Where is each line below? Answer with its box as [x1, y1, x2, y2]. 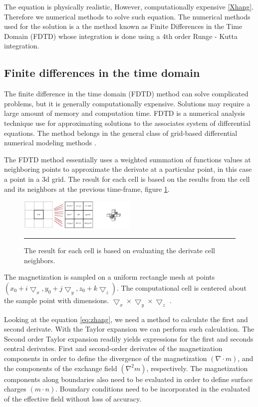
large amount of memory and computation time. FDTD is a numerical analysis [4, 108, 246, 118]
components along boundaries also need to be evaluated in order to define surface [4, 374, 253, 384]
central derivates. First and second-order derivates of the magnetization [4, 343, 223, 354]
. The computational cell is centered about [116, 282, 247, 293]
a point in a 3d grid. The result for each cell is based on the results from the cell [4, 173, 250, 184]
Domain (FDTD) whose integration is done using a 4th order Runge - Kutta [4, 30, 238, 41]
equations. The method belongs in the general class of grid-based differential [4, 127, 238, 138]
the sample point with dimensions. [4, 295, 109, 305]
